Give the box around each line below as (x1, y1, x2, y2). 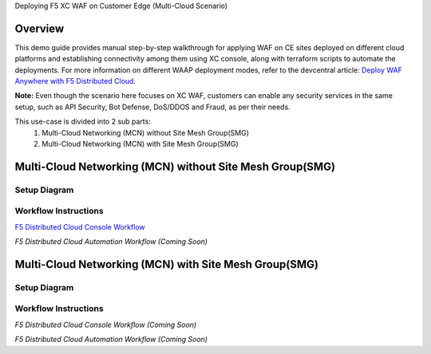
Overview (14, 22, 65, 35)
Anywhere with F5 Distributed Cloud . (14, 77, 136, 86)
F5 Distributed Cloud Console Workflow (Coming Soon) (14, 320, 197, 329)
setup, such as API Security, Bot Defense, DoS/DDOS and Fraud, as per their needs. (14, 102, 291, 112)
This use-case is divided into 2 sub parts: (14, 116, 151, 127)
